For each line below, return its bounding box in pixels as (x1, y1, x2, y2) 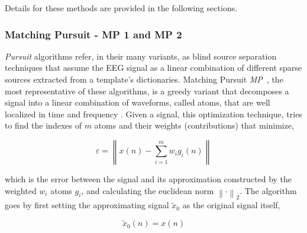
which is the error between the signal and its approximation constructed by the (5, 172, 292, 185)
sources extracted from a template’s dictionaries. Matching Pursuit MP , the (5, 73, 283, 85)
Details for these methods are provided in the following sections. (5, 2, 238, 14)
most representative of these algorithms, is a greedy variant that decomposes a (5, 84, 289, 97)
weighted (5, 184, 37, 196)
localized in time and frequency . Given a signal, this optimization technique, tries (5, 107, 302, 120)
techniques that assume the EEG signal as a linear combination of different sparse (5, 61, 302, 74)
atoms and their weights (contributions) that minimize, (94, 119, 295, 132)
